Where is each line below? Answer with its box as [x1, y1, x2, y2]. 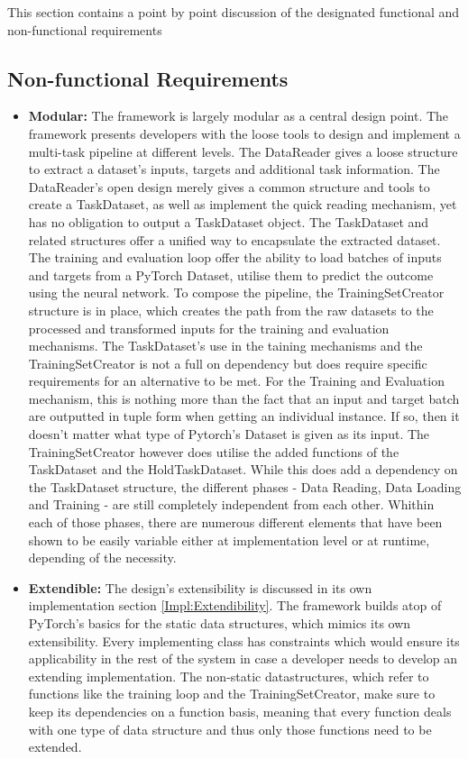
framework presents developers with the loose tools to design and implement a [28, 123, 461, 142]
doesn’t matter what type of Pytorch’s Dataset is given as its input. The [28, 425, 430, 444]
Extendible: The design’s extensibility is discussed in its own [28, 578, 372, 597]
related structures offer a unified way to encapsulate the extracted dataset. [28, 230, 441, 249]
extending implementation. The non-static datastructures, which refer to [28, 666, 429, 685]
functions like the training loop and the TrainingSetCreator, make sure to [28, 684, 436, 703]
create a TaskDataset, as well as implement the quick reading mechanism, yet [28, 195, 457, 214]
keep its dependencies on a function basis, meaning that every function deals [28, 701, 452, 720]
